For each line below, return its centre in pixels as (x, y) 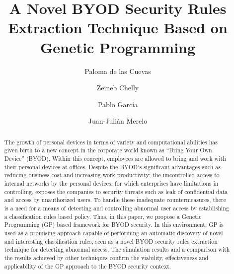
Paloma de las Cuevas (118, 71)
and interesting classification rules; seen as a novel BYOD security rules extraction (111, 241)
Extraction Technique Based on (118, 28)
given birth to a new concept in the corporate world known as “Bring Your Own (108, 150)
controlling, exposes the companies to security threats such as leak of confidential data (116, 191)
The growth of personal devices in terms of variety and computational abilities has (111, 142)
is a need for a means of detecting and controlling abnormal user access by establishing (117, 208)
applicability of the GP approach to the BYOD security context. (88, 266)
